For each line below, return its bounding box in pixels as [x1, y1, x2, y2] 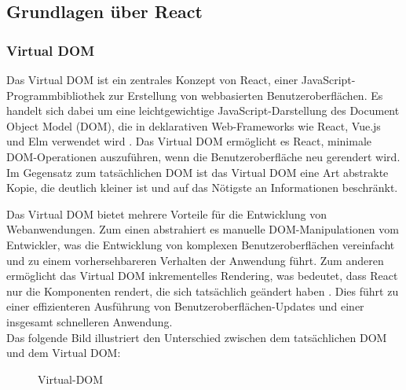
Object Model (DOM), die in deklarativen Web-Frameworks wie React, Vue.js [6, 117, 381, 134]
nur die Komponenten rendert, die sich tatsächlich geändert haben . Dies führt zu [6, 282, 399, 299]
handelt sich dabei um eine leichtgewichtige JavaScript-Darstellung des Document [6, 102, 400, 119]
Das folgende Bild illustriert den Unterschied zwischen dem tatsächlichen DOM [6, 329, 387, 345]
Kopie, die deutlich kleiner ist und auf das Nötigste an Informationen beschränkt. [6, 179, 398, 196]
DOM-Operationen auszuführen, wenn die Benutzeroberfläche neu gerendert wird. [6, 148, 401, 164]
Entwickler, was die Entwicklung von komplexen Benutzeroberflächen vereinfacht [6, 236, 395, 252]
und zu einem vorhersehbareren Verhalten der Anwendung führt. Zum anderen [6, 252, 384, 268]
